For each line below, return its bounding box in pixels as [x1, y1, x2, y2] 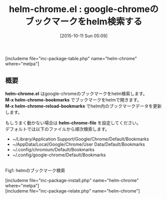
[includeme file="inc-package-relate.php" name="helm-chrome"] [5, 188, 141, 194]
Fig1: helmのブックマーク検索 [5, 167, 66, 173]
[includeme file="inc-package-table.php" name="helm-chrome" [5, 55, 137, 61]
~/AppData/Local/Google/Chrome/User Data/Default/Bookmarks [12, 141, 146, 147]
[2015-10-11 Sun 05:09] [59, 32, 108, 39]
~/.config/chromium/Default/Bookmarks [12, 146, 95, 152]
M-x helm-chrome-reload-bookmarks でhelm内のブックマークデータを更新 [5, 103, 162, 109]
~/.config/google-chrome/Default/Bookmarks [12, 152, 106, 158]
